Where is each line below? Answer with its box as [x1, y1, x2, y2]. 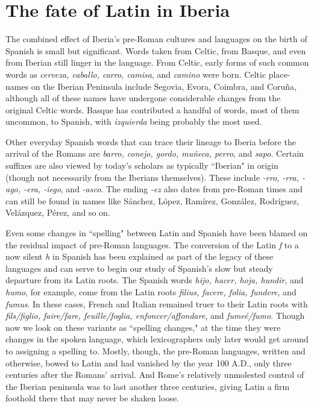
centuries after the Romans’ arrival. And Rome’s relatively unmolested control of [5, 368, 304, 381]
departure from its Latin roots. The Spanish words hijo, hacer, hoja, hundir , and [5, 274, 304, 286]
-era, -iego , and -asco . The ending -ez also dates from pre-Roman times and [24, 183, 303, 195]
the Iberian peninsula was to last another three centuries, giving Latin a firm [5, 380, 290, 392]
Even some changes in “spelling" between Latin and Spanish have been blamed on [5, 227, 308, 239]
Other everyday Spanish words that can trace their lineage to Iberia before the [5, 135, 296, 148]
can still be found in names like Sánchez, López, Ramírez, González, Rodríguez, [5, 194, 300, 207]
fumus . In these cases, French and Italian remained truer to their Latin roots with [5, 297, 308, 310]
